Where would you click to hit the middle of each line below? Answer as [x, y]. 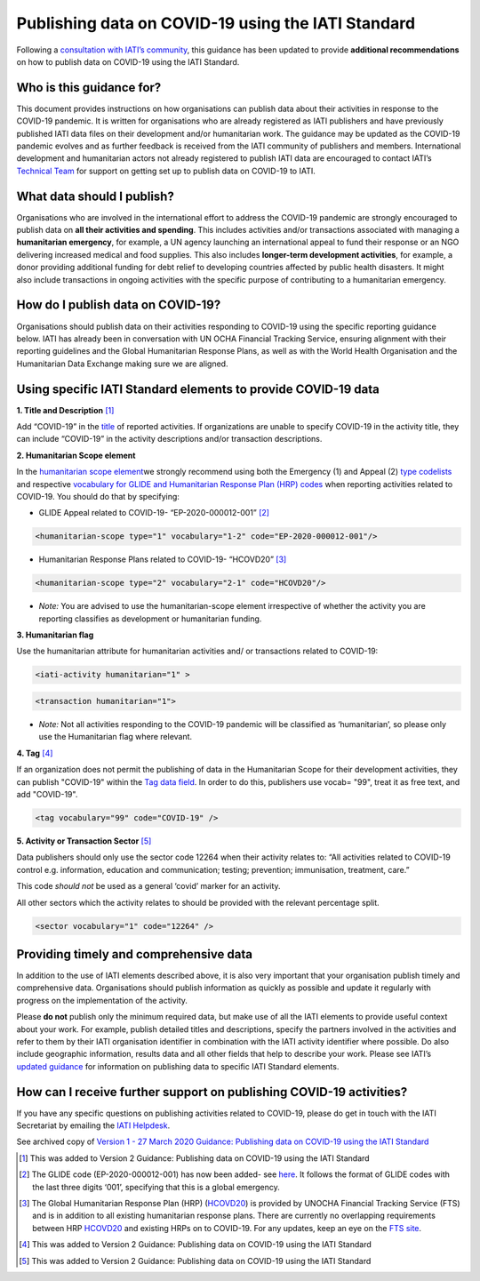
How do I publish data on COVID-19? [119, 305]
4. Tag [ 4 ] [35, 753]
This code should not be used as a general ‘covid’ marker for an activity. [148, 886]
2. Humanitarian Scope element [76, 455]
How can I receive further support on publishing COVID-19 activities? [212, 1092]
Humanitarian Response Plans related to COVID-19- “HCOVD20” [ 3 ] [163, 559]
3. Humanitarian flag [55, 635]
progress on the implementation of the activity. [102, 1000]
